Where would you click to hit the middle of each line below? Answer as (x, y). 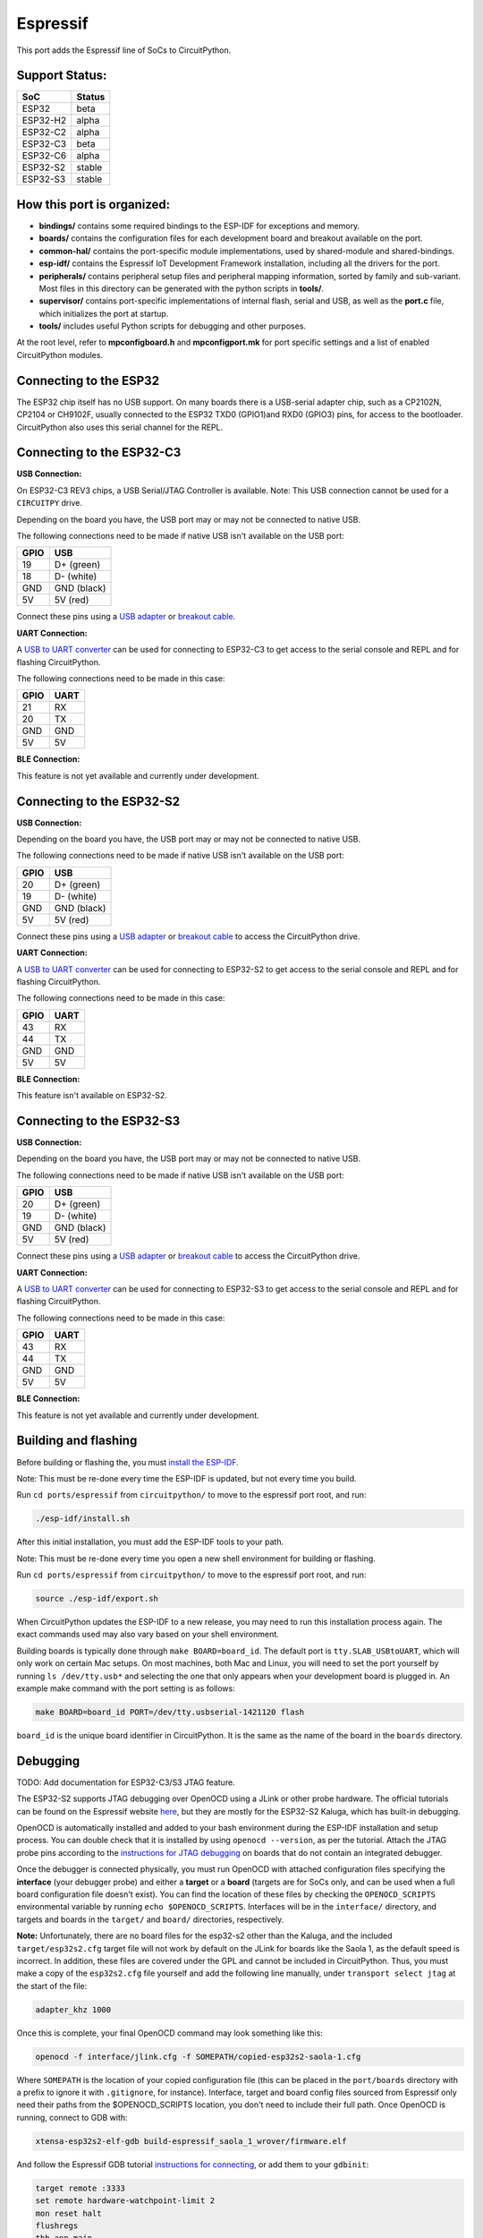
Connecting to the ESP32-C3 (99, 453)
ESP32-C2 (44, 132)
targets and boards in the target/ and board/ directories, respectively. (150, 1919)
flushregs (57, 2225)
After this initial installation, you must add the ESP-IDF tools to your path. (150, 1542)
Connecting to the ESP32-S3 (98, 1121)
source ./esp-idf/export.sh (97, 1599)
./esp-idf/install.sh (83, 1519)
